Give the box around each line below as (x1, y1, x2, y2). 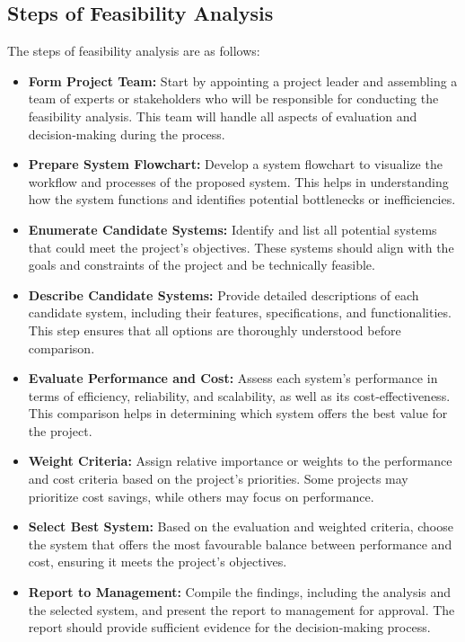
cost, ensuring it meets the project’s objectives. (28, 552, 287, 571)
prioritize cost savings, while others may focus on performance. (28, 486, 374, 505)
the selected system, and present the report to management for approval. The (28, 600, 455, 619)
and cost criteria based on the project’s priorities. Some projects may (28, 469, 408, 488)
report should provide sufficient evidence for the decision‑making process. (28, 618, 431, 637)
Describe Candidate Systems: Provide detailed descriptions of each (28, 285, 419, 304)
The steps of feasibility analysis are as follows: (7, 41, 260, 60)
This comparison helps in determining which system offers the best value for (28, 404, 448, 423)
